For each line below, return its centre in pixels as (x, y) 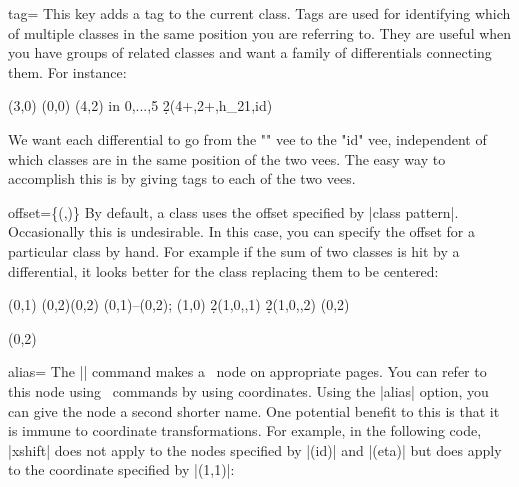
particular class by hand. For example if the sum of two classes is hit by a (234, 250)
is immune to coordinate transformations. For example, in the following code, (245, 430)
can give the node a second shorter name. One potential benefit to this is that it (254, 410)
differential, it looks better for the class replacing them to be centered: (223, 270)
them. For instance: (67, 71)
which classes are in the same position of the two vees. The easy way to (227, 158)
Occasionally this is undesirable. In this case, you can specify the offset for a (241, 231)
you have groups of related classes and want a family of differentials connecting (250, 52)
